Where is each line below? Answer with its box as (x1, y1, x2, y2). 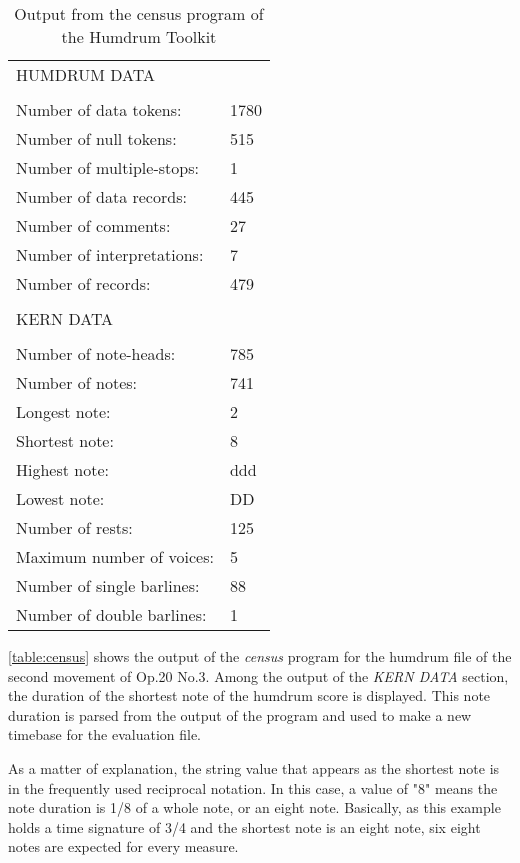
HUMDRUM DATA (16, 63, 155, 86)
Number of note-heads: (16, 342, 176, 365)
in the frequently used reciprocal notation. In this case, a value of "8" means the (8, 777, 498, 798)
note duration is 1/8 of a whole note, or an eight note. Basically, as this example (8, 797, 501, 818)
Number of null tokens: (16, 127, 177, 150)
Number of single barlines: (16, 574, 200, 597)
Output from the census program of (14, 2, 264, 25)
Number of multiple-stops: (16, 156, 199, 179)
